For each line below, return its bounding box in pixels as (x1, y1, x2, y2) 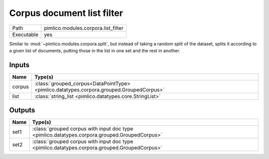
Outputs (9, 106, 35, 115)
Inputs (9, 60, 30, 69)
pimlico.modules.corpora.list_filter (44, 24, 124, 31)
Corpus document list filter (9, 7, 123, 18)
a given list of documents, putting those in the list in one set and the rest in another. (9, 47, 180, 53)
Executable (12, 31, 38, 38)
